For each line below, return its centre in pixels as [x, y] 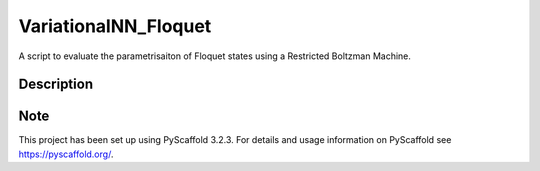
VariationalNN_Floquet [115, 26]
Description [56, 84]
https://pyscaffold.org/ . [66, 154]
